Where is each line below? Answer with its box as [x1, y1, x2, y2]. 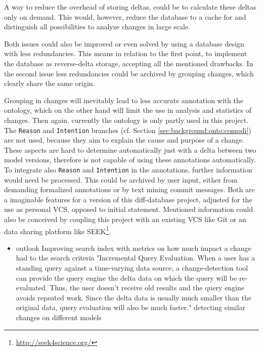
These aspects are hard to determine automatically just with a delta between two [4, 144, 256, 155]
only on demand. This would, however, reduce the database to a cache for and [4, 11, 246, 22]
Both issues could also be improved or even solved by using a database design [4, 38, 244, 49]
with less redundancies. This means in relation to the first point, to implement [4, 48, 247, 59]
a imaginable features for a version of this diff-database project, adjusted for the [4, 194, 252, 204]
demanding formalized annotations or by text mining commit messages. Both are [4, 184, 255, 195]
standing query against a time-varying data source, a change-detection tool [16, 262, 248, 273]
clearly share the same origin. [4, 78, 95, 89]
